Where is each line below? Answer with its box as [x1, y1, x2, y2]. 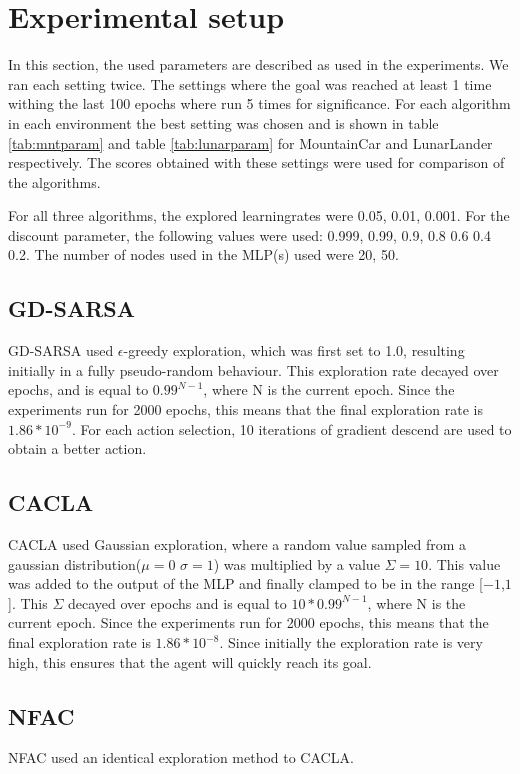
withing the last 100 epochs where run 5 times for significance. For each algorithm [8, 93, 511, 114]
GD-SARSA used [8, 340, 114, 361]
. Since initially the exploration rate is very [219, 632, 483, 652]
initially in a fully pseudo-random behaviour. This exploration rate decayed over [8, 359, 499, 380]
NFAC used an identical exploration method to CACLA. [8, 747, 354, 768]
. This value [428, 553, 501, 574]
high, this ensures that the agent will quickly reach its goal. [8, 651, 372, 672]
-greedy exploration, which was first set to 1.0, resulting [123, 340, 465, 361]
